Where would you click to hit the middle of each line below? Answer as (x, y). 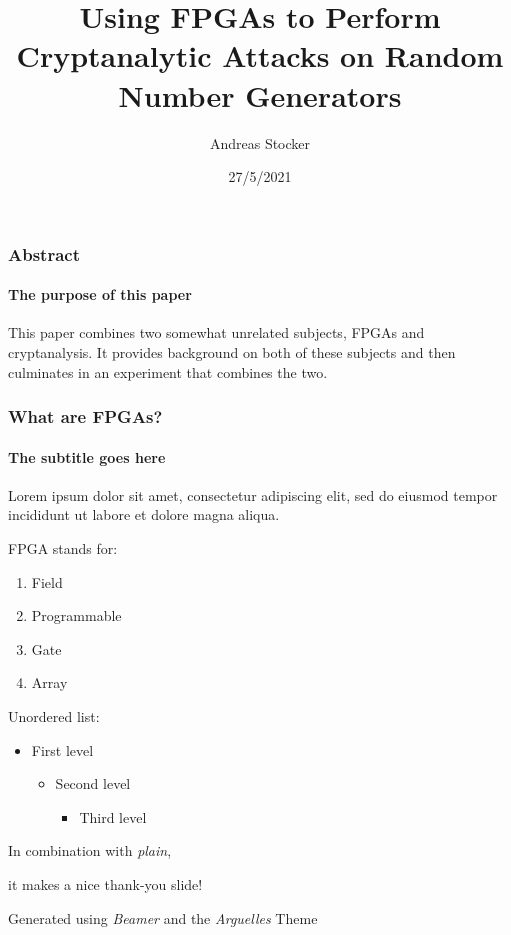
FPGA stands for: (63, 548)
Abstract (44, 253)
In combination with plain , (90, 850)
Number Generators (260, 94)
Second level (93, 783)
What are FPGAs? (85, 416)
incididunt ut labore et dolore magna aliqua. (144, 514)
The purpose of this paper (100, 294)
